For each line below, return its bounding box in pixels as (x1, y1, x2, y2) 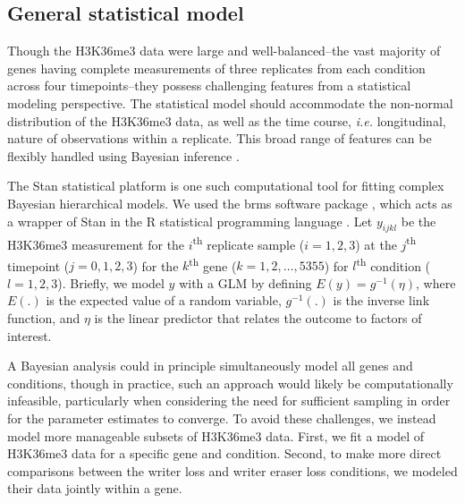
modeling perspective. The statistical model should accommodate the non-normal (7, 93, 453, 112)
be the (401, 211, 436, 230)
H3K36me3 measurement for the (7, 235, 185, 253)
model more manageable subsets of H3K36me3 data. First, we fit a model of (7, 426, 425, 445)
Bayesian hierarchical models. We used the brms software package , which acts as (7, 193, 452, 212)
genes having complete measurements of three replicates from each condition (7, 58, 426, 77)
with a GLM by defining (179, 273, 312, 292)
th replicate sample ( (192, 233, 305, 253)
